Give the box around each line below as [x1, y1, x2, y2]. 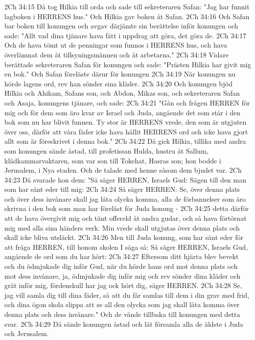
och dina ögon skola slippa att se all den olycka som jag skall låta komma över [4, 299, 240, 310]
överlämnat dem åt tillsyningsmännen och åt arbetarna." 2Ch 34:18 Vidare [4, 49, 229, 59]
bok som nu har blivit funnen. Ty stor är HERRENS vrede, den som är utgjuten [4, 117, 247, 127]
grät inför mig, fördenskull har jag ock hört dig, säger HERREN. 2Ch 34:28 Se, [4, 280, 242, 290]
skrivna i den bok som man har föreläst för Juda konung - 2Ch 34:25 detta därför [4, 203, 249, 213]
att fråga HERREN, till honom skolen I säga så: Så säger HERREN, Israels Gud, [4, 241, 248, 252]
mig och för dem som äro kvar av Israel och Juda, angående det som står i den [4, 107, 241, 117]
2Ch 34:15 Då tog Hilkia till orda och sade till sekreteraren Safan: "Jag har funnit [4, 1, 250, 11]
